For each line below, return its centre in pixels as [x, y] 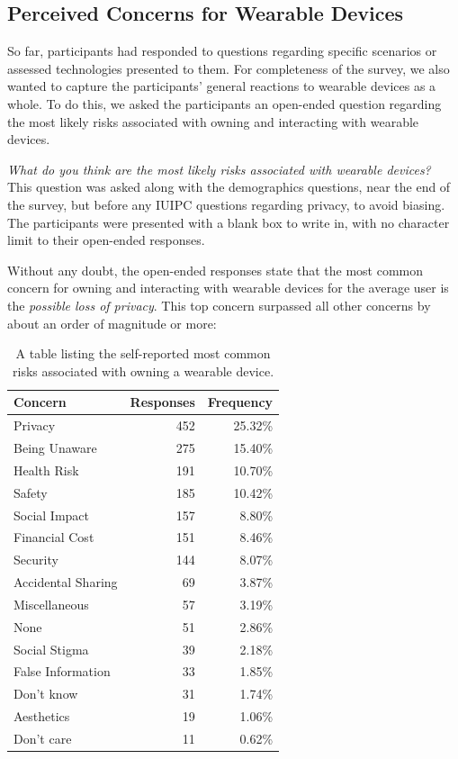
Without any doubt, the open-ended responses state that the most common [216, 270]
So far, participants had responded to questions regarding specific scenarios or [222, 51]
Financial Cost [54, 537]
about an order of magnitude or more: [112, 323]
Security [36, 560]
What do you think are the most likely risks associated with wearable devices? [219, 169]
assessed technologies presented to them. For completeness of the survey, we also [229, 68]
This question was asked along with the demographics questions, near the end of [229, 187]
